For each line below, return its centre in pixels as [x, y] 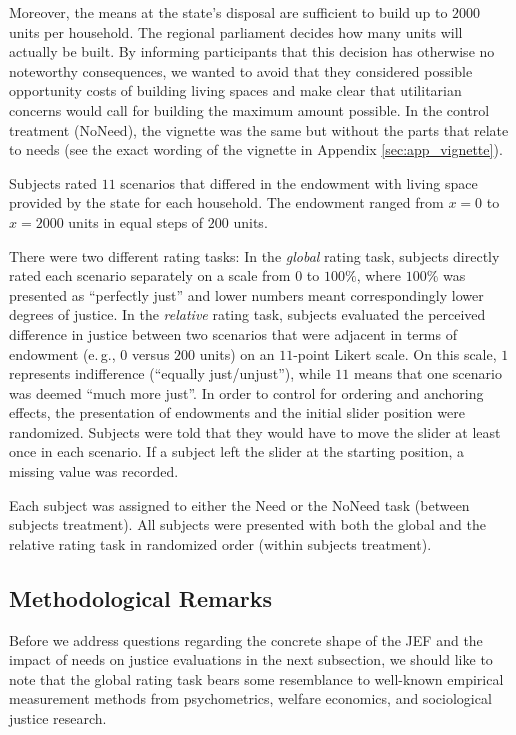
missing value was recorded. [94, 471]
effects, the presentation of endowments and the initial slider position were [237, 412]
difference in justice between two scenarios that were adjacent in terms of [233, 333]
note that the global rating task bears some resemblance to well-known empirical [256, 678]
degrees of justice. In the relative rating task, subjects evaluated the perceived [247, 314]
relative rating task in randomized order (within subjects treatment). [220, 543]
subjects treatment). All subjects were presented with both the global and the [247, 524]
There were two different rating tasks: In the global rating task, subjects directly [254, 255]
